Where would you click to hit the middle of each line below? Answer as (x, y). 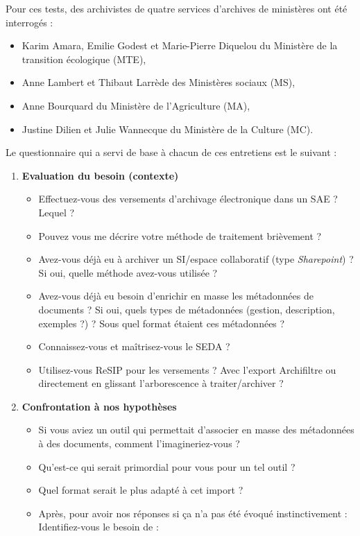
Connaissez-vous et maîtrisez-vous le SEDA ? (134, 346)
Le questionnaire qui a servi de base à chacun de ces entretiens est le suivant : (171, 152)
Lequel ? (57, 212)
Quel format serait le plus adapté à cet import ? (141, 490)
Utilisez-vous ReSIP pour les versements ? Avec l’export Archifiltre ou (187, 369)
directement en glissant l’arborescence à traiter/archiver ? (161, 383)
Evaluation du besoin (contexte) (100, 175)
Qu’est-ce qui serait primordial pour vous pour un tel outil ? (167, 466)
